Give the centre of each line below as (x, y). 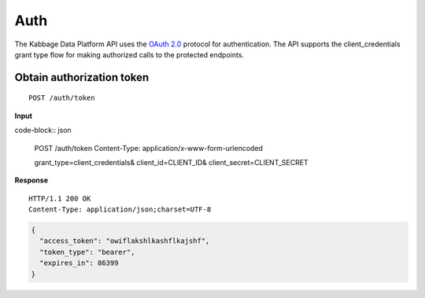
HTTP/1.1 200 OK (60, 198)
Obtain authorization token (82, 77)
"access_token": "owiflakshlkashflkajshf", (125, 241)
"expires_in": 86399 (79, 263)
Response (31, 180)
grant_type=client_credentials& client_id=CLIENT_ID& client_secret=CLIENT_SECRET (171, 162)
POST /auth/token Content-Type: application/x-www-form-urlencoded (149, 148)
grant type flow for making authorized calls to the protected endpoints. (129, 54)
